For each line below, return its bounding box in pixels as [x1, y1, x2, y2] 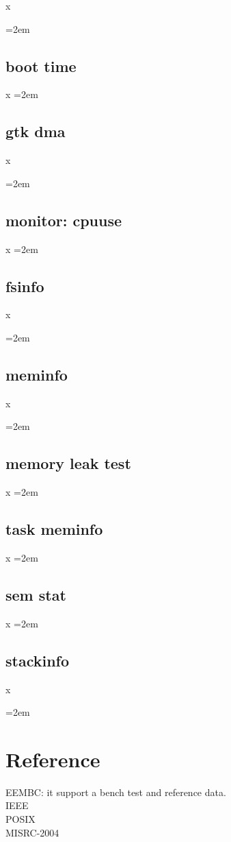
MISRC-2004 [5, 825, 59, 839]
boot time [5, 55, 77, 76]
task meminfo [5, 518, 103, 540]
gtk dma [5, 121, 66, 142]
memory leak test [5, 453, 131, 474]
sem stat [5, 584, 66, 605]
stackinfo [5, 649, 70, 671]
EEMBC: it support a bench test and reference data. [5, 784, 226, 799]
